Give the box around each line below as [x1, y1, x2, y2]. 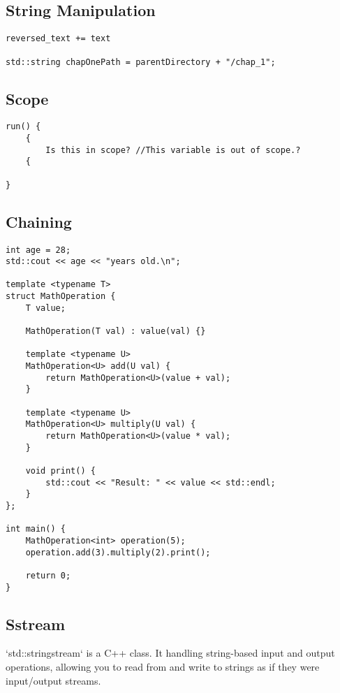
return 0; [25, 570, 71, 581]
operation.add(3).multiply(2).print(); [25, 547, 211, 557]
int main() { [6, 524, 66, 534]
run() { [6, 122, 41, 132]
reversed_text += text [6, 34, 111, 44]
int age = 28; [6, 245, 71, 255]
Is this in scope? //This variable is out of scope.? [45, 145, 301, 155]
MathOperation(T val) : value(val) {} [25, 326, 206, 337]
